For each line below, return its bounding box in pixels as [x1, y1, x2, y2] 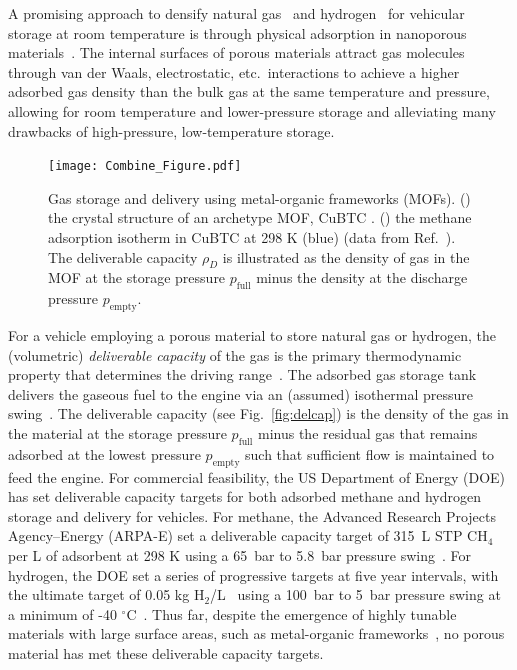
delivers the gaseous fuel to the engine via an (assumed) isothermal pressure [8, 383, 474, 404]
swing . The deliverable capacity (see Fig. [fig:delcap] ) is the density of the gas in [8, 403, 509, 424]
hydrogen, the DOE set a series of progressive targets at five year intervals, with [8, 564, 499, 585]
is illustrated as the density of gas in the [222, 246, 470, 267]
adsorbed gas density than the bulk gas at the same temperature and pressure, [8, 81, 490, 102]
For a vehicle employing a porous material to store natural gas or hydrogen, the [8, 324, 496, 345]
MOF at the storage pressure [48, 267, 226, 288]
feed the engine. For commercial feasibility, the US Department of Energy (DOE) [8, 466, 506, 487]
